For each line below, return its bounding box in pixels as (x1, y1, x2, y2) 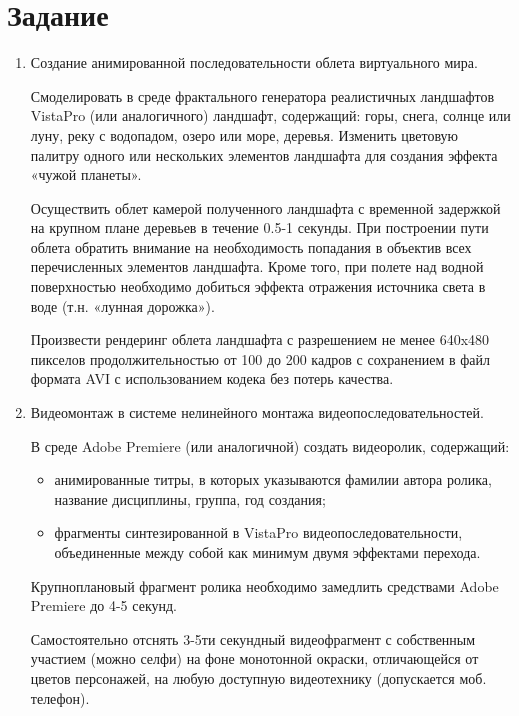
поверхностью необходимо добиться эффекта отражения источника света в (30, 276, 486, 297)
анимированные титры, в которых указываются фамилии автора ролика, (54, 469, 492, 490)
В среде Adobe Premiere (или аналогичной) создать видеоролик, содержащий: (30, 435, 510, 456)
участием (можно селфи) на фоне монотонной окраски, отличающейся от (30, 648, 479, 669)
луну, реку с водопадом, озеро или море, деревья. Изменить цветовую (30, 124, 459, 145)
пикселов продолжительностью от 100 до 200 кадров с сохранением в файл (30, 348, 490, 369)
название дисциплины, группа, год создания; (54, 488, 326, 509)
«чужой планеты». (30, 164, 142, 185)
